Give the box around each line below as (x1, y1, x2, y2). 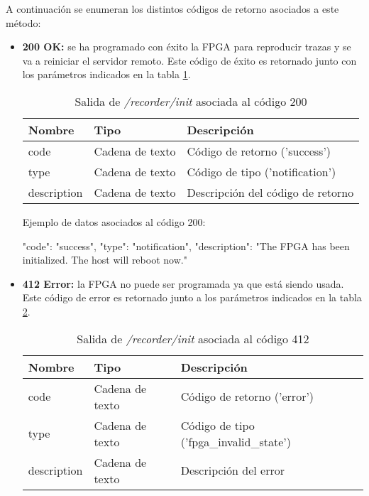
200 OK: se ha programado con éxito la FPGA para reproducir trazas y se (22, 39, 351, 54)
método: (6, 15, 41, 30)
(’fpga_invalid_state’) (180, 433, 291, 450)
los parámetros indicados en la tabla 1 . (22, 67, 191, 82)
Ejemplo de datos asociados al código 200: (22, 214, 206, 229)
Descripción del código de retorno (187, 183, 354, 200)
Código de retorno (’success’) (187, 142, 331, 159)
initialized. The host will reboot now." (22, 252, 187, 267)
